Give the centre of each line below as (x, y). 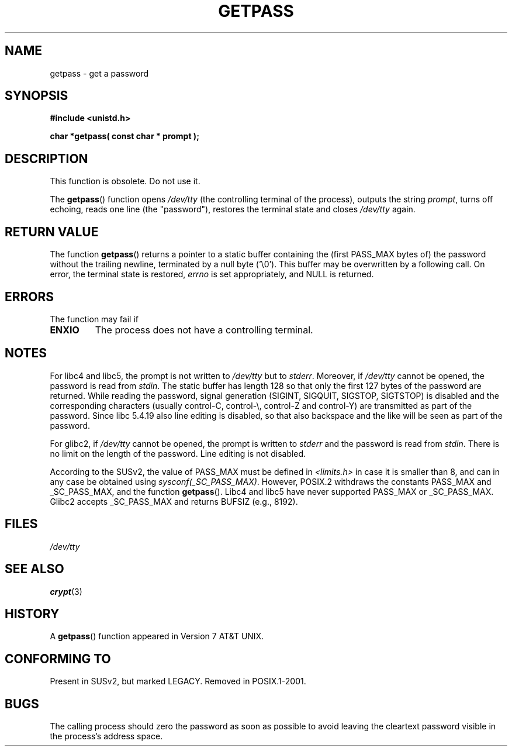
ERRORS (30, 297)
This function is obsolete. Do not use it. (125, 181)
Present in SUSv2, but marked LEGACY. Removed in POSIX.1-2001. (178, 681)
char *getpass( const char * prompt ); (124, 136)
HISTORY (32, 614)
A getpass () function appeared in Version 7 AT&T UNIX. (157, 636)
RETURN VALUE (52, 232)
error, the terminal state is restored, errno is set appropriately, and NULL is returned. (212, 274)
